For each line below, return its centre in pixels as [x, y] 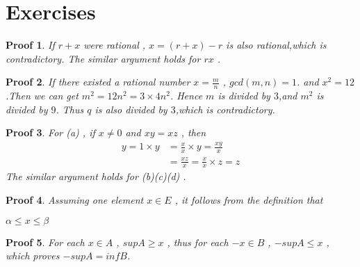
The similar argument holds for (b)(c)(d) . [96, 176]
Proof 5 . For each [45, 242]
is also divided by [131, 109]
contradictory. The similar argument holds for [103, 58]
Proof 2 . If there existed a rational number [98, 82]
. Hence [186, 96]
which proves [33, 256]
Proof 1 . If [30, 45]
